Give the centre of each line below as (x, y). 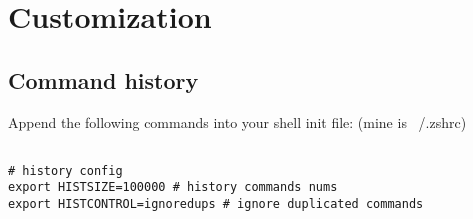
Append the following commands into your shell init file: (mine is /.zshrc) (237, 121)
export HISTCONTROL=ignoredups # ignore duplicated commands (216, 204)
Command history (103, 79)
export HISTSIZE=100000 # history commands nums (173, 187)
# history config (65, 170)
